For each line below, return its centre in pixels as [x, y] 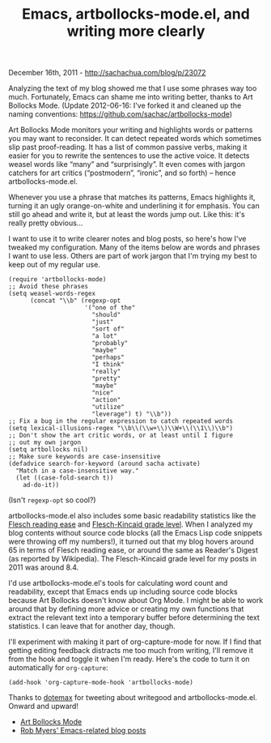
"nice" [103, 393]
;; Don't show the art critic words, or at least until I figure [121, 436]
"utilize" [108, 407]
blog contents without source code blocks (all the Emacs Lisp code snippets [135, 533]
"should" [106, 315]
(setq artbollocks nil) [49, 450]
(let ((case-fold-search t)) [65, 478]
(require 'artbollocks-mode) [57, 280]
